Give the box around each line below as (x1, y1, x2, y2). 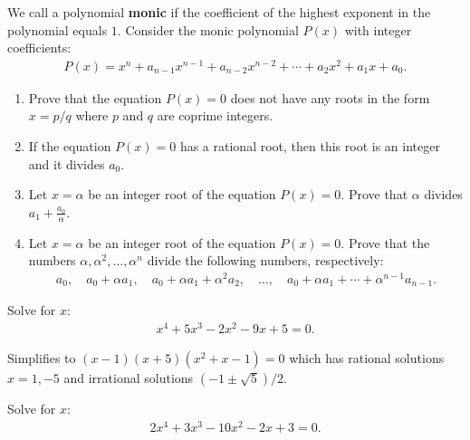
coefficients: (7, 38, 72, 57)
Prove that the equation (28, 88, 162, 107)
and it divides (28, 154, 105, 173)
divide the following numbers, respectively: (147, 251, 384, 270)
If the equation (28, 137, 111, 156)
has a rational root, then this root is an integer (179, 137, 440, 156)
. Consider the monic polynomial (117, 20, 299, 39)
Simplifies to (7, 349, 76, 368)
